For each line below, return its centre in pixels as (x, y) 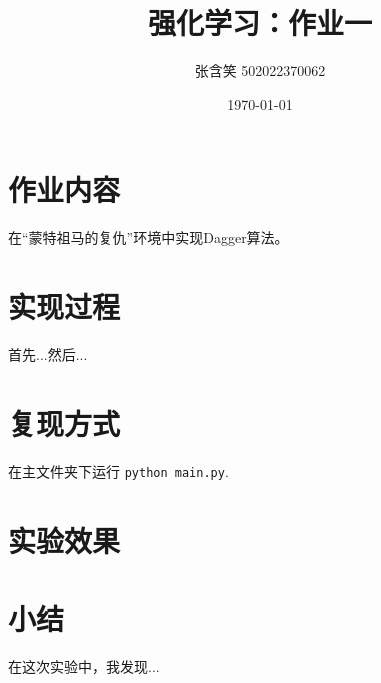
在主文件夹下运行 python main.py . (118, 470)
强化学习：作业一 (259, 22)
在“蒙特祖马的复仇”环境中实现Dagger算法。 (148, 237)
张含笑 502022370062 (260, 70)
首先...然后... (48, 353)
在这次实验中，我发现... (84, 665)
